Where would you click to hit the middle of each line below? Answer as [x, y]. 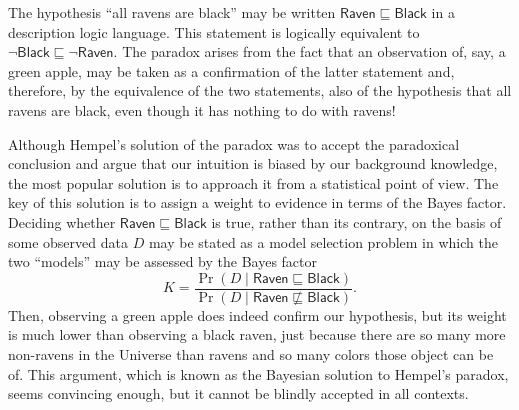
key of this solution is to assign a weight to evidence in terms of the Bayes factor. [257, 202]
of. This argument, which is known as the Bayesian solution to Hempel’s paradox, [258, 373]
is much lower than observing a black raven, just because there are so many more [257, 334]
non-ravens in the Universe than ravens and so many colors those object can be [251, 353]
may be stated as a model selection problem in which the [323, 241]
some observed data [68, 241]
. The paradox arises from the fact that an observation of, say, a [309, 51]
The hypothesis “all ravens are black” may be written [172, 12]
